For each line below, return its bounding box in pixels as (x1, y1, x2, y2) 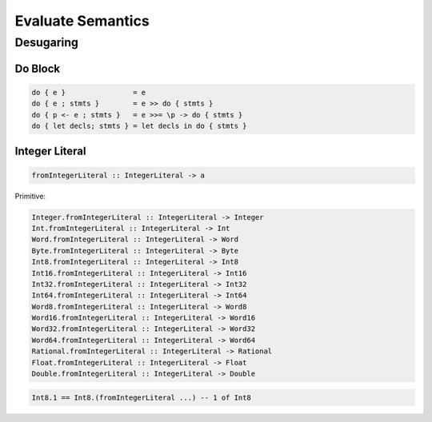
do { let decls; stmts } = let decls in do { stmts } (31, 121, 247, 130)
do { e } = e (31, 88, 146, 97)
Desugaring (14, 35, 79, 50)
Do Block (14, 62, 61, 75)
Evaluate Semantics (14, 12, 150, 30)
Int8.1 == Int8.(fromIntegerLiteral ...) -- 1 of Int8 (31, 392, 251, 402)
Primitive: (14, 191, 46, 201)
